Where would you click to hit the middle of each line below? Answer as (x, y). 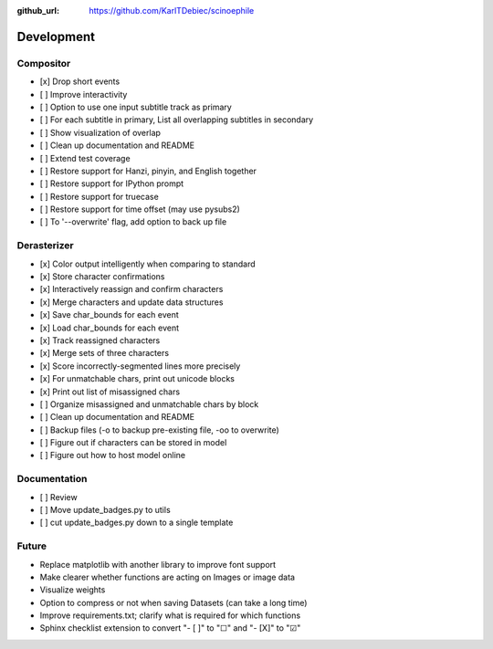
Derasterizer (45, 246)
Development (56, 37)
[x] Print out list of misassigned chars (110, 392)
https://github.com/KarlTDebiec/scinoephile (172, 10)
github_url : (38, 10)
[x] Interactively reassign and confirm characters (131, 289)
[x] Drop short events (80, 81)
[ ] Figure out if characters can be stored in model (133, 443)
